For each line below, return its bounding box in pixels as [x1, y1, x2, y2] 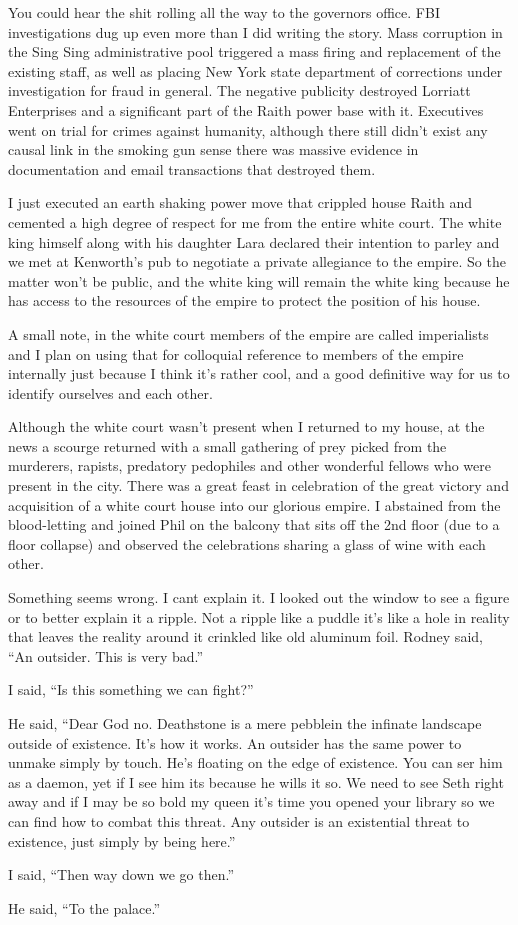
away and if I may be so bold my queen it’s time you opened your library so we [8, 791, 495, 812]
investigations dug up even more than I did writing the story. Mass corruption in [8, 21, 503, 42]
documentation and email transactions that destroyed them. [8, 158, 376, 179]
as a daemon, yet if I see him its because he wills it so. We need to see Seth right [8, 771, 504, 792]
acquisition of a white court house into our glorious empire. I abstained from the [8, 494, 501, 515]
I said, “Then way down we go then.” [8, 864, 234, 885]
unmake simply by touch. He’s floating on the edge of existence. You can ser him [8, 752, 503, 773]
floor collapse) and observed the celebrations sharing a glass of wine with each [8, 533, 486, 554]
